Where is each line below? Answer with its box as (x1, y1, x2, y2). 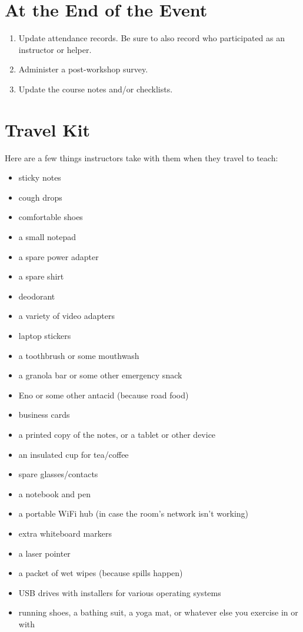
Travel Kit (5, 117, 90, 141)
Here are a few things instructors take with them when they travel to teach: (5, 151, 278, 164)
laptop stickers (18, 329, 71, 341)
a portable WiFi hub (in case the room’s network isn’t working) (18, 507, 249, 520)
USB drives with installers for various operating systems (18, 586, 221, 598)
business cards (18, 408, 70, 421)
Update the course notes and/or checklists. (18, 82, 173, 95)
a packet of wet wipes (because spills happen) (18, 567, 183, 579)
